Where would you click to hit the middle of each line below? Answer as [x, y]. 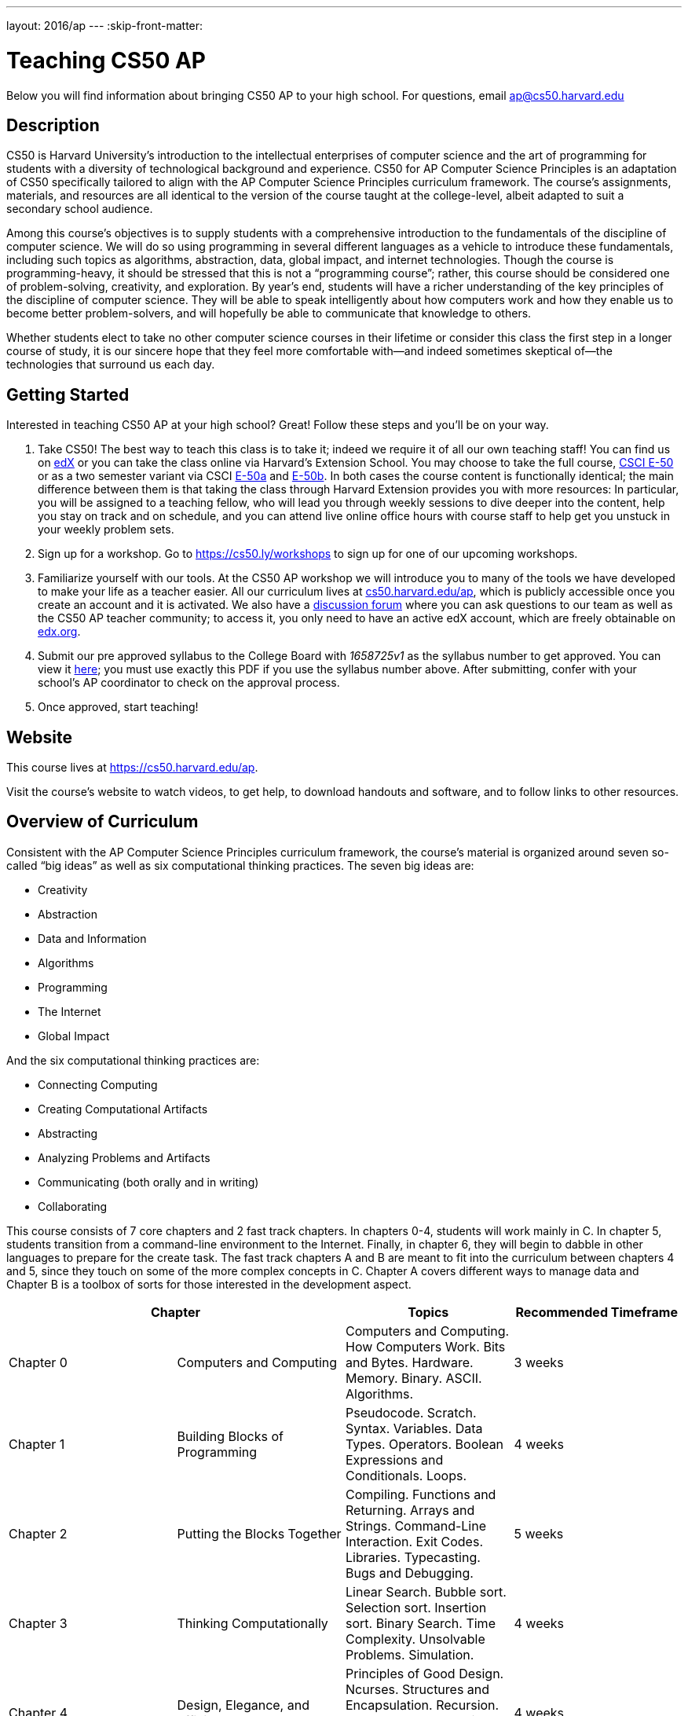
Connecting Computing [98, 1084]
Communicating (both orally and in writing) [148, 1182]
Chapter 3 [38, 1623]
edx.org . [59, 632]
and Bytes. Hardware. [410, 1362]
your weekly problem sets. [106, 530]
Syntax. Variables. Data [414, 1428]
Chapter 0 [38, 1362]
